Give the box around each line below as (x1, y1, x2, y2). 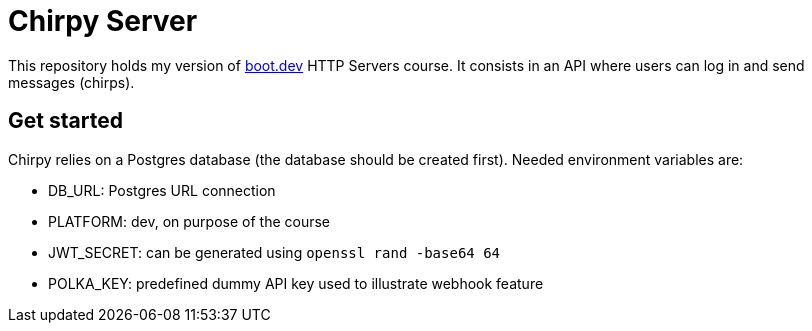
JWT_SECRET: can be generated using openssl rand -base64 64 (48, 243, 501, 261)
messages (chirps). (8, 73, 135, 91)
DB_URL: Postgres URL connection (48, 181, 276, 199)
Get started (8, 108, 123, 134)
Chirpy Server (8, 4, 198, 38)
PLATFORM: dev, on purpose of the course (48, 212, 331, 230)
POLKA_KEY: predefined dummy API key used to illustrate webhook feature (48, 274, 544, 292)
